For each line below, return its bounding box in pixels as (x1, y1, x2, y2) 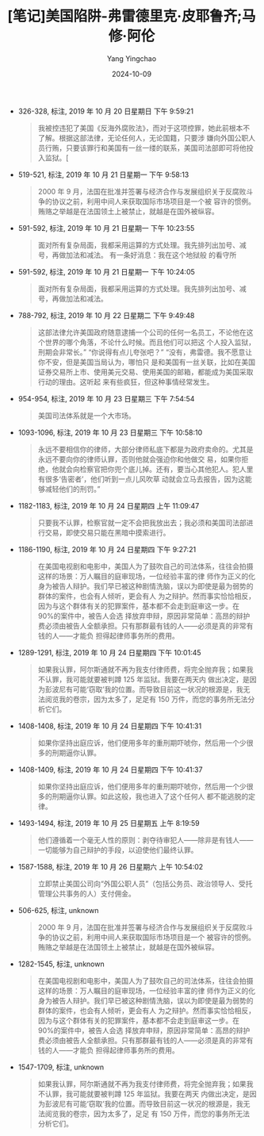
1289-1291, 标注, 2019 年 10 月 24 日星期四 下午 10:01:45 (17, 647, 202, 657)
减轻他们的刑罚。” (44, 484, 101, 493)
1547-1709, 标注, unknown (17, 1062, 105, 1072)
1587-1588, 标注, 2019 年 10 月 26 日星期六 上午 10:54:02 (17, 862, 204, 871)
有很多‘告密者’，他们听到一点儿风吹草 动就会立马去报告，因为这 (37, 474, 246, 484)
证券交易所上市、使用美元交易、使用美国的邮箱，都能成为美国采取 (37, 367, 254, 377)
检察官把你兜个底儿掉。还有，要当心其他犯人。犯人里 (79, 464, 254, 474)
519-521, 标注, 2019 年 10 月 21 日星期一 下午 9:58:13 (17, 170, 189, 179)
